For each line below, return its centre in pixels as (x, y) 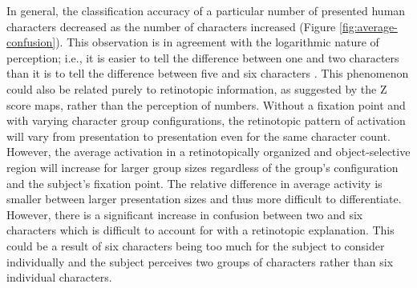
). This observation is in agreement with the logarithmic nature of (217, 42)
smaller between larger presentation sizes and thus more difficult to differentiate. (204, 199)
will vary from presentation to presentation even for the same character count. (198, 136)
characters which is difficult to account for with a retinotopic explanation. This (200, 230)
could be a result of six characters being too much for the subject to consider (196, 245)
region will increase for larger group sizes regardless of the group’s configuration (202, 167)
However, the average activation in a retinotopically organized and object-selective (208, 152)
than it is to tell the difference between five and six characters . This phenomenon (208, 73)
